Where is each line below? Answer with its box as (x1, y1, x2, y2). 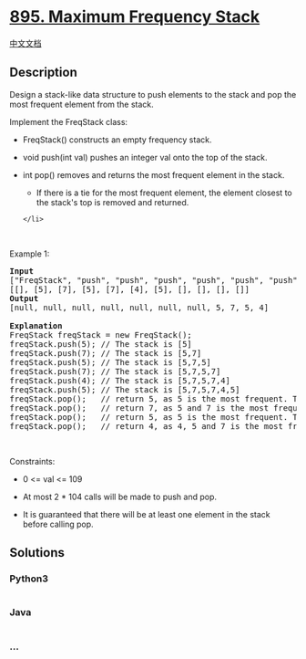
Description (9, 65, 77, 80)
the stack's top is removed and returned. (36, 196, 189, 207)
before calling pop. (22, 518, 94, 529)
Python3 (9, 572, 48, 585)
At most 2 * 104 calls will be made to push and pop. (22, 491, 217, 502)
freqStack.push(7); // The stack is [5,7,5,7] (9, 366, 221, 376)
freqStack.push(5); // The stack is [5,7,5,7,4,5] (9, 384, 240, 394)
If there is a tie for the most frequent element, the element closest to (36, 187, 293, 198)
